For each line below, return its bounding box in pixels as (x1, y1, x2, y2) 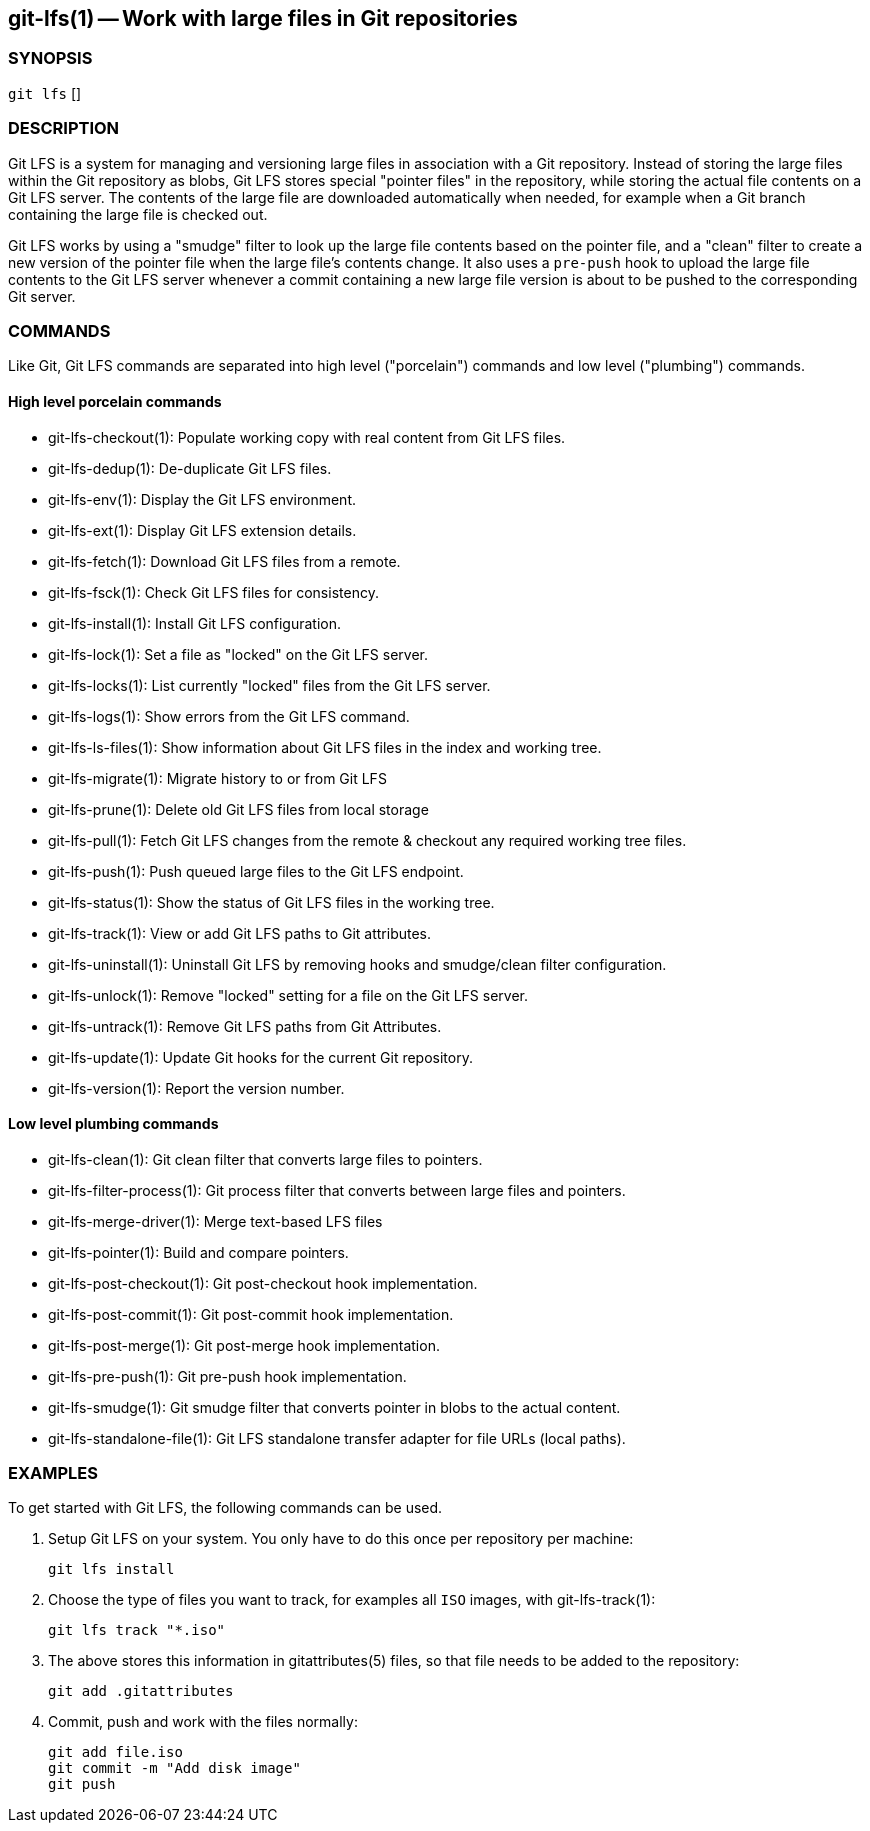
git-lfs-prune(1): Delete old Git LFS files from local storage (48, 800, 429, 818)
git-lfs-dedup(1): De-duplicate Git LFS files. (48, 459, 332, 477)
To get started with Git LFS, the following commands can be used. (8, 1499, 443, 1517)
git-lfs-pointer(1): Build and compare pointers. (48, 1243, 349, 1261)
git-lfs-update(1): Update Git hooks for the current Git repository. (48, 1048, 473, 1066)
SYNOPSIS (8, 48, 93, 69)
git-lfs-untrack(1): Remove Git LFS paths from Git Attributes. (48, 1017, 442, 1035)
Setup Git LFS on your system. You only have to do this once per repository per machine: (48, 1530, 634, 1548)
